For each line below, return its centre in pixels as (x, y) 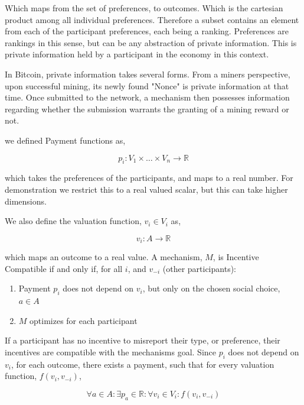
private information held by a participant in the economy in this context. (137, 54)
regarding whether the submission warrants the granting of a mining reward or (147, 108)
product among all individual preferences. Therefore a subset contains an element (152, 19)
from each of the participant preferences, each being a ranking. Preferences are (147, 31)
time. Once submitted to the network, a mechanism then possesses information (147, 97)
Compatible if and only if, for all (64, 268)
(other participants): (199, 268)
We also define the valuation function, (73, 221)
